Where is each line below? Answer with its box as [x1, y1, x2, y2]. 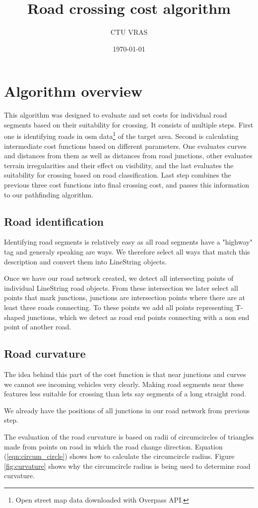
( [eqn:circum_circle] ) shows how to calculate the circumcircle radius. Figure [4, 451, 235, 461]
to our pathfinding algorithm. [4, 189, 93, 199]
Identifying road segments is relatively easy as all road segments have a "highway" [4, 237, 253, 247]
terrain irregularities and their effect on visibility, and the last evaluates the [4, 160, 234, 170]
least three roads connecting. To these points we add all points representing [4, 302, 234, 313]
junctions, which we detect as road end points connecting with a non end [27, 312, 250, 322]
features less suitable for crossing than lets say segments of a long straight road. [4, 388, 247, 399]
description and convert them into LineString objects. [4, 256, 167, 266]
